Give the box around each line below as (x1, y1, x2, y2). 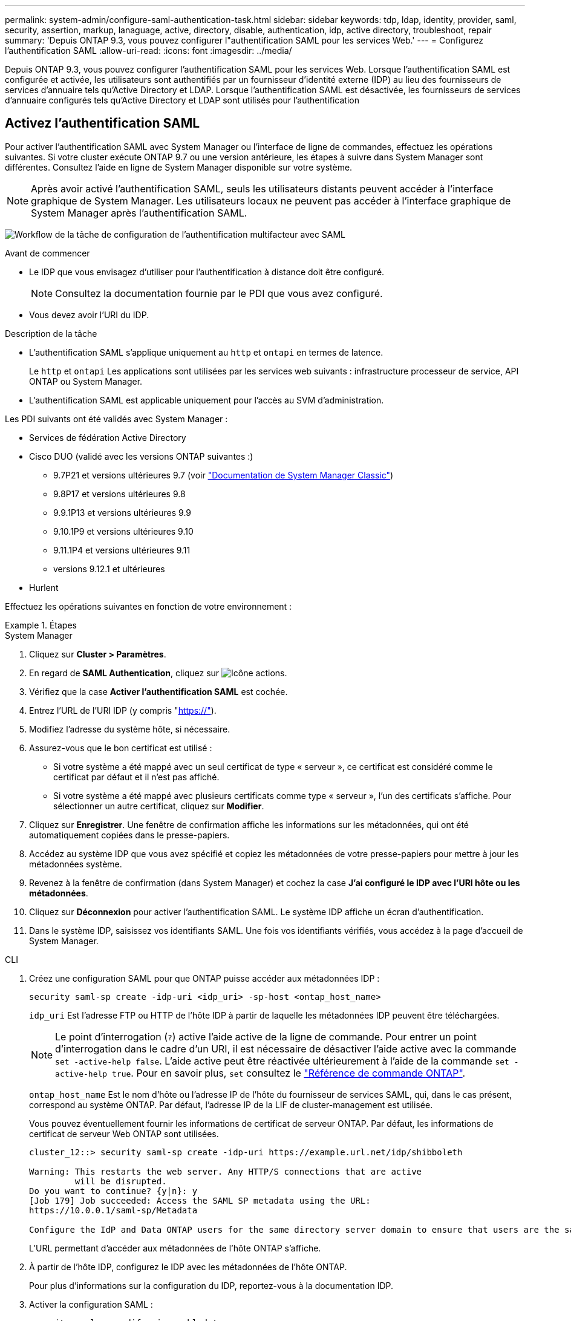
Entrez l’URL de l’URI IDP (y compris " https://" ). (29, 705, 217, 716)
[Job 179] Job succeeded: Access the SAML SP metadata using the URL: (29, 1195, 371, 1205)
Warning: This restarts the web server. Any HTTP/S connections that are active (29, 1166, 422, 1176)
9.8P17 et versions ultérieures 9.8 (53, 488, 186, 499)
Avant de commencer (5, 247, 90, 258)
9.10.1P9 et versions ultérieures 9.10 (53, 526, 194, 537)
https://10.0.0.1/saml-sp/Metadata (29, 1205, 198, 1215)
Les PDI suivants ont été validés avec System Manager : (5, 413, 228, 424)
